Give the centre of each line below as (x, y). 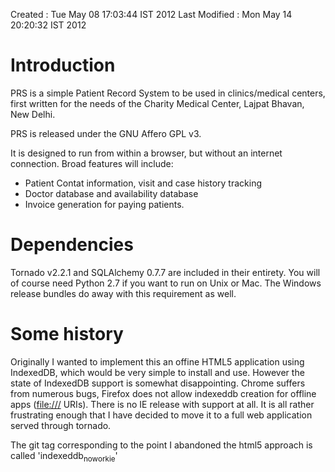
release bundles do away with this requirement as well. (123, 293)
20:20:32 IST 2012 (48, 25)
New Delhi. (33, 114)
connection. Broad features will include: (92, 163)
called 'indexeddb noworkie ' (64, 456)
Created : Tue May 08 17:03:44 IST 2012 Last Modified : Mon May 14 (151, 14)
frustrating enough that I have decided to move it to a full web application (161, 415)
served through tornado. (61, 425)
